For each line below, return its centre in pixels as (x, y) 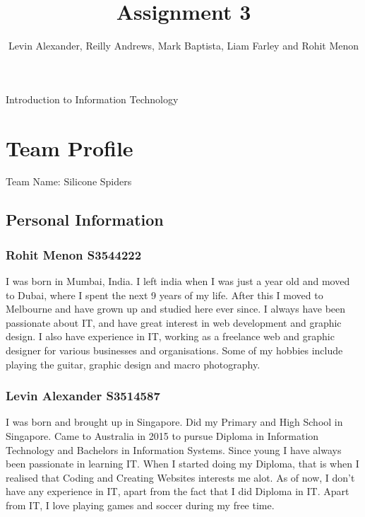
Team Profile (70, 147)
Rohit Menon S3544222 (74, 254)
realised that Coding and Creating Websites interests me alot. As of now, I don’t (180, 477)
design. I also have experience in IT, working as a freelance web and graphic (170, 336)
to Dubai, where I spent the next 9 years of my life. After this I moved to (164, 295)
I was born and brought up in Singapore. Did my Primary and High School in (174, 422)
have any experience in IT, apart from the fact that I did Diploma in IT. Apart (178, 491)
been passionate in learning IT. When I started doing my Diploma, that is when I (182, 464)
